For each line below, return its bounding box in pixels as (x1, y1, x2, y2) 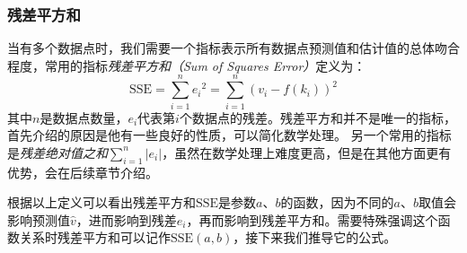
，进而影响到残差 (75, 210, 177, 229)
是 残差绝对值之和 (7, 143, 108, 161)
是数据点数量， (40, 108, 128, 126)
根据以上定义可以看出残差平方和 (7, 193, 196, 212)
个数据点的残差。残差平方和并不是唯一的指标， (179, 108, 456, 126)
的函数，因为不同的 (280, 193, 394, 212)
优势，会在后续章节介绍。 (7, 162, 158, 181)
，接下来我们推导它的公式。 (233, 228, 397, 247)
